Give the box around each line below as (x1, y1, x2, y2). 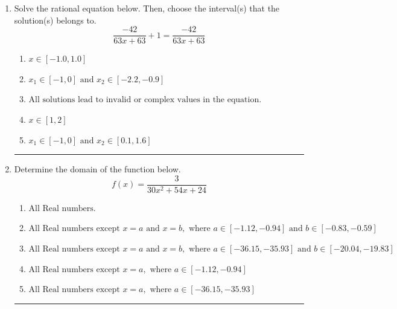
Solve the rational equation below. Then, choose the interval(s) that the (14, 2, 280, 14)
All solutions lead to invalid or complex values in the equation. (28, 96, 262, 105)
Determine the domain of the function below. (14, 163, 181, 175)
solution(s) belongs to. (14, 13, 97, 26)
